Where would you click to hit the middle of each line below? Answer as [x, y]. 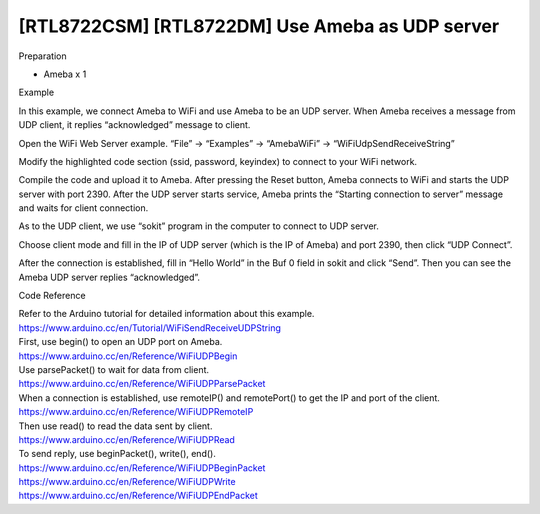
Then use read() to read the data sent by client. [115, 426]
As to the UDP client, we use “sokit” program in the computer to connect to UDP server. [198, 226]
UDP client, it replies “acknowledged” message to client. [134, 125]
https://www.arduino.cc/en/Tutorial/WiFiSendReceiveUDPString [150, 327]
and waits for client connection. [83, 208]
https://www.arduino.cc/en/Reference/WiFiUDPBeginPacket [142, 467]
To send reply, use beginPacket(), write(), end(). [117, 454]
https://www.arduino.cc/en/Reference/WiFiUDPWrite [127, 482]
